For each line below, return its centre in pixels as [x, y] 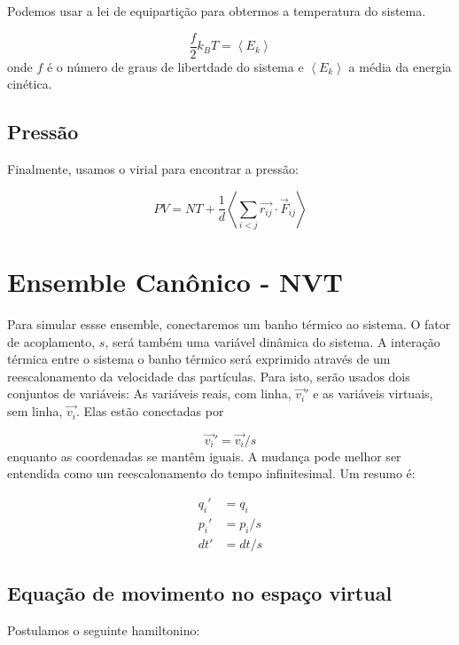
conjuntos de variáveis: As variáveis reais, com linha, [149, 393]
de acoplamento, [51, 341]
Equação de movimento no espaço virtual [200, 593]
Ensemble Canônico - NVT [175, 282]
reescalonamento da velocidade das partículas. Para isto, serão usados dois [209, 376]
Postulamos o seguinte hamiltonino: [104, 629]
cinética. [30, 84]
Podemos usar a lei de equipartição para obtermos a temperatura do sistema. [217, 11]
